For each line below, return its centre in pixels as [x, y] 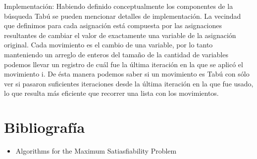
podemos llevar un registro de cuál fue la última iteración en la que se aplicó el [124, 64]
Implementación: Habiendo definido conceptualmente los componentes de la [119, 6]
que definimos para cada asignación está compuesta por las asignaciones [113, 25]
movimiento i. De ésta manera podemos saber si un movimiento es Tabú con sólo [127, 74]
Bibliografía [45, 127]
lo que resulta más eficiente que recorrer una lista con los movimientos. [111, 93]
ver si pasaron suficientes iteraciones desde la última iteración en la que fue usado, [129, 83]
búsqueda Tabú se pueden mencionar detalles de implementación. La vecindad [123, 16]
